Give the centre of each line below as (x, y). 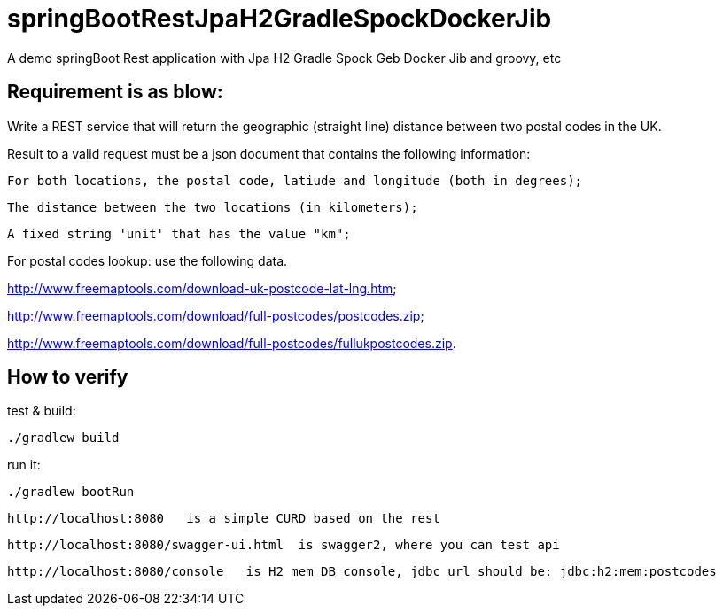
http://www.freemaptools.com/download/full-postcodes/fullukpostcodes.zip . (232, 343)
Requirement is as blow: (115, 92)
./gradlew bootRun (71, 492)
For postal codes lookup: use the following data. (148, 260)
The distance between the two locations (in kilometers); (213, 207)
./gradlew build (63, 438)
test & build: (42, 411)
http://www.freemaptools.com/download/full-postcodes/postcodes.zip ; (216, 315)
